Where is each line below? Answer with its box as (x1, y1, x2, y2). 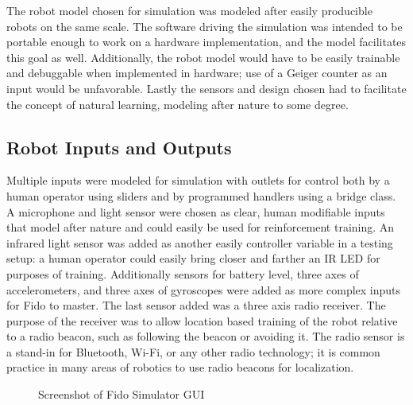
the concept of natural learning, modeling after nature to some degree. (6, 95, 349, 112)
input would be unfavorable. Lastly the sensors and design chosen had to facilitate (6, 80, 407, 96)
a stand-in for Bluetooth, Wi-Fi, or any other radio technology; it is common (6, 343, 380, 360)
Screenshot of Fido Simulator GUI (38, 386, 205, 403)
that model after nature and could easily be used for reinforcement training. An (6, 219, 395, 236)
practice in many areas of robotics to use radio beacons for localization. (6, 359, 354, 376)
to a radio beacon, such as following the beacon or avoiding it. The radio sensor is (6, 328, 405, 345)
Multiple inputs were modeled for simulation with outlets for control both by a (6, 172, 390, 189)
